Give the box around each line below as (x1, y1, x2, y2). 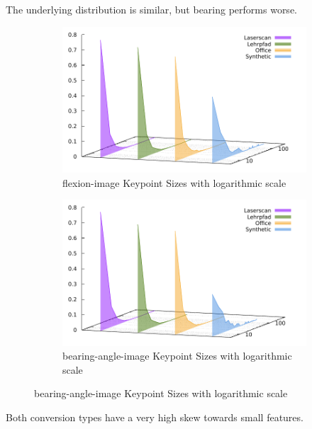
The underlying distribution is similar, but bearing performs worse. (6, 2, 297, 16)
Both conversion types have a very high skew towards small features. (6, 409, 303, 424)
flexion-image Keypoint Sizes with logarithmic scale (62, 175, 286, 190)
